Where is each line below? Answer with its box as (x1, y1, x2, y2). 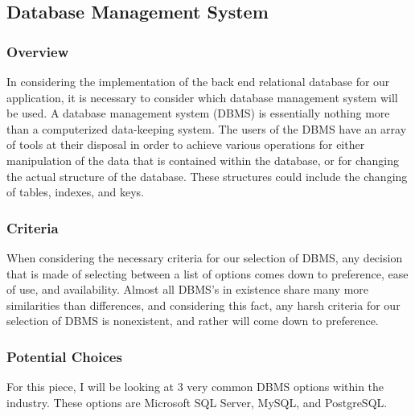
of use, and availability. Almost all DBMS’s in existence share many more (6, 281, 369, 298)
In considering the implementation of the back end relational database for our (6, 73, 390, 89)
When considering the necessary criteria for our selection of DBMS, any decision (6, 249, 403, 266)
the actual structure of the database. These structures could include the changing (6, 167, 408, 184)
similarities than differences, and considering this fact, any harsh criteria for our (6, 296, 401, 313)
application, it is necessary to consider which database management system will (6, 89, 398, 105)
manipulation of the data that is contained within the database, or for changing (6, 151, 399, 168)
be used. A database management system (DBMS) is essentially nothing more (6, 105, 390, 122)
